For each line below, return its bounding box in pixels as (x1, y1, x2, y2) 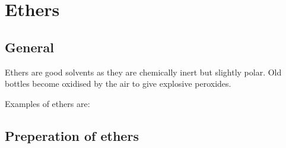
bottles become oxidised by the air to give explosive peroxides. (5, 77, 231, 90)
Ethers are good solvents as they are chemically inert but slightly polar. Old (5, 65, 282, 78)
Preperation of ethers (5, 126, 139, 144)
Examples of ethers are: (5, 97, 90, 109)
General (5, 37, 54, 56)
